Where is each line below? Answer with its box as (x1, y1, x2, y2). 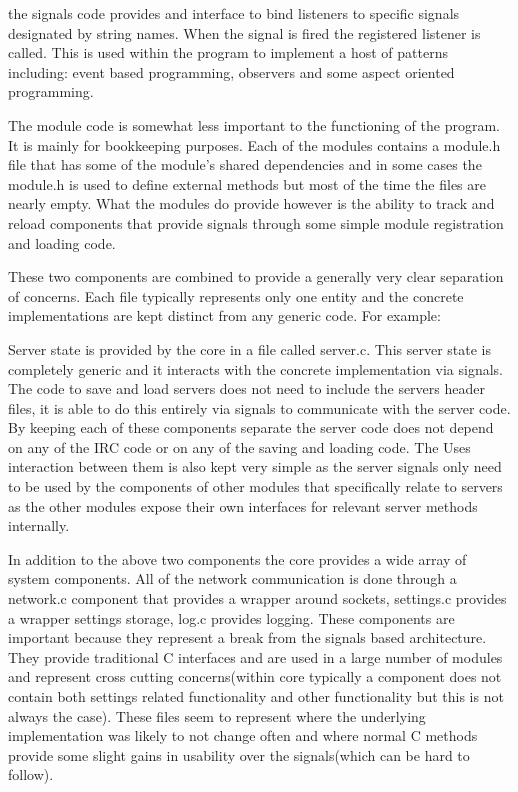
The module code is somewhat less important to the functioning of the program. (8, 114, 500, 135)
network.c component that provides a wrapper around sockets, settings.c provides (8, 588, 507, 609)
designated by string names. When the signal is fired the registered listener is (8, 22, 481, 43)
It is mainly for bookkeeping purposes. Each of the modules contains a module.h (8, 134, 501, 155)
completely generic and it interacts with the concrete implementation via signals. (8, 358, 503, 379)
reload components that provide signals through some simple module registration (8, 212, 504, 233)
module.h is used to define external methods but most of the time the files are (8, 173, 486, 194)
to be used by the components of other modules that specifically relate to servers (8, 476, 503, 497)
